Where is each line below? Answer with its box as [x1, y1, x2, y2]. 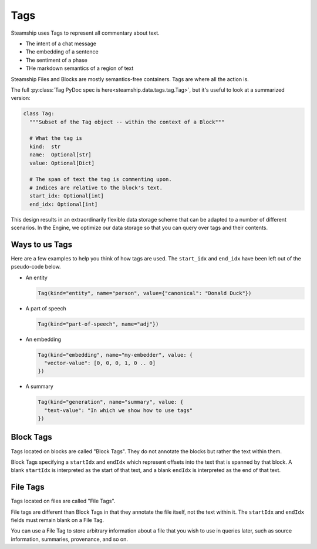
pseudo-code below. [11, 263, 61, 270]
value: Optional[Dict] [29, 159, 95, 166]
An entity [25, 274, 48, 281]
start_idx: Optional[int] [29, 193, 104, 199]
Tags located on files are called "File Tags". [11, 497, 116, 505]
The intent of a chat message [25, 40, 97, 47]
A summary [25, 383, 54, 390]
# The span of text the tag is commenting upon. [29, 176, 173, 183]
